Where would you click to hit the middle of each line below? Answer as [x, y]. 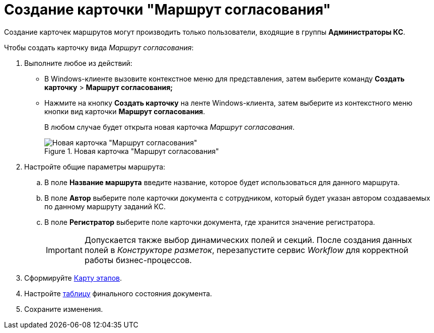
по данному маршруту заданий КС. [105, 206]
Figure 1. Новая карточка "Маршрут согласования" [132, 151]
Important [64, 250]
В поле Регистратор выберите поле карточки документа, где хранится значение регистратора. [210, 222]
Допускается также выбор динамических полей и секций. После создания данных [248, 240]
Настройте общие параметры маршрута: [95, 166]
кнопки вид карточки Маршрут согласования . [125, 111]
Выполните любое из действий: [78, 63]
